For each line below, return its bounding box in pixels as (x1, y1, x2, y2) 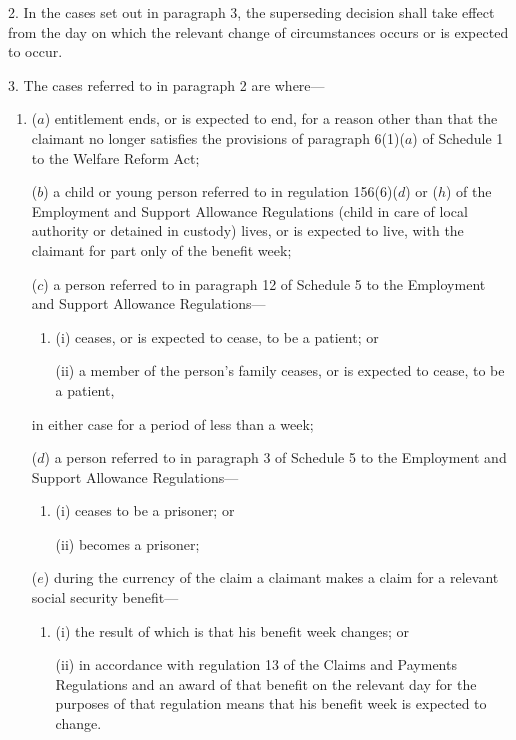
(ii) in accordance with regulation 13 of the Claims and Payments (55, 654, 457, 675)
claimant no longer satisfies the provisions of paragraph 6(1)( (31, 127, 405, 148)
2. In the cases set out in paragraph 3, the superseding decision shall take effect (8, 2, 495, 22)
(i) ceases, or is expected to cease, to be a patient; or (55, 326, 379, 347)
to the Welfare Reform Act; (31, 147, 200, 168)
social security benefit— (31, 587, 179, 608)
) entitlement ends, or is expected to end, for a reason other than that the (44, 108, 498, 129)
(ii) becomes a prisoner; (55, 533, 200, 554)
